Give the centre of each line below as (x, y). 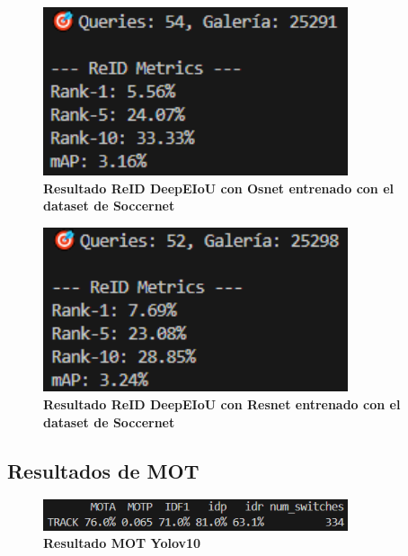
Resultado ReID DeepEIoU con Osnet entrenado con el (219, 188)
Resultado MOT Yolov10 (122, 543)
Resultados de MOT (103, 470)
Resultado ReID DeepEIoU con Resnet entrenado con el (222, 404)
